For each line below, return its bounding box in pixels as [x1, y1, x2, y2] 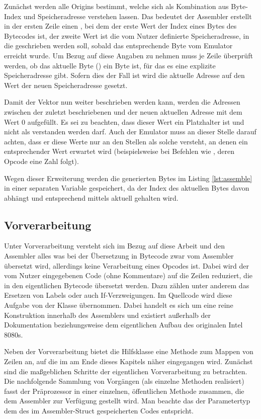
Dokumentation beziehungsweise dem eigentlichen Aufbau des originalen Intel [4, 319, 243, 330]
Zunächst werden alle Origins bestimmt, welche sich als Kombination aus [4, 1, 229, 11]
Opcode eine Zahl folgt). [4, 155, 79, 166]
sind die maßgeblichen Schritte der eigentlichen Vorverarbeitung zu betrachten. [4, 366, 247, 376]
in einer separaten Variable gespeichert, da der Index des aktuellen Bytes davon [4, 183, 249, 193]
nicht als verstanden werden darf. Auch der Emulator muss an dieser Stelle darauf [4, 126, 256, 137]
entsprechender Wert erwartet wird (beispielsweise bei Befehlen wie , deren [4, 146, 235, 156]
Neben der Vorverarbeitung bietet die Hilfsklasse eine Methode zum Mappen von [4, 346, 253, 357]
